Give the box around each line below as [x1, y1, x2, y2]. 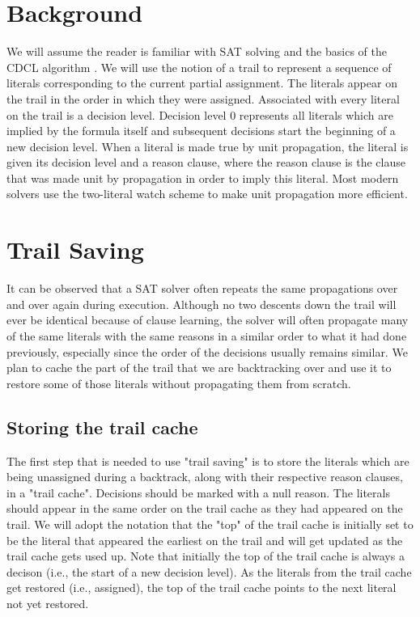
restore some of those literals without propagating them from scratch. [6, 374, 351, 391]
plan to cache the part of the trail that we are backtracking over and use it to [6, 359, 392, 376]
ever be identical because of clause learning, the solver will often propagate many [6, 311, 409, 328]
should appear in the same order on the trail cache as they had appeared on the [6, 500, 403, 517]
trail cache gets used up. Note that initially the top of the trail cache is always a [6, 547, 405, 564]
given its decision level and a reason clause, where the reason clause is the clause [6, 154, 405, 171]
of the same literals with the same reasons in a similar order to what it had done [6, 327, 407, 344]
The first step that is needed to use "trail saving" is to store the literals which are [6, 452, 409, 469]
